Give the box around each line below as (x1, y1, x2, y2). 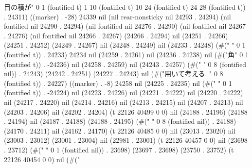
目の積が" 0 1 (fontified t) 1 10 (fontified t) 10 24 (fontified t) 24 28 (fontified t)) (4, 2, 246, 12)
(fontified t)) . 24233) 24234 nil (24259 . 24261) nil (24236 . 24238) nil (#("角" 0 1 (4, 49, 249, 59)
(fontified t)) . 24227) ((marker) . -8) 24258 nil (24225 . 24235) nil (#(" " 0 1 (4, 78, 232, 88)
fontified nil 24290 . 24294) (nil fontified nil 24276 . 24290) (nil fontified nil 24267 (4, 21, 246, 31)
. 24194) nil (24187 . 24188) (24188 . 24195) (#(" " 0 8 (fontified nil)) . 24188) (4, 116, 236, 126)
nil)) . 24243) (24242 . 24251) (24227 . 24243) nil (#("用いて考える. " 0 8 (4, 68, 223, 79)
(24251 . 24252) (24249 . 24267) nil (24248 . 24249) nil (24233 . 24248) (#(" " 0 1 (4, 40, 246, 50)
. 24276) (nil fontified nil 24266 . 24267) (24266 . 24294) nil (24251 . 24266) (4, 30, 228, 40)
